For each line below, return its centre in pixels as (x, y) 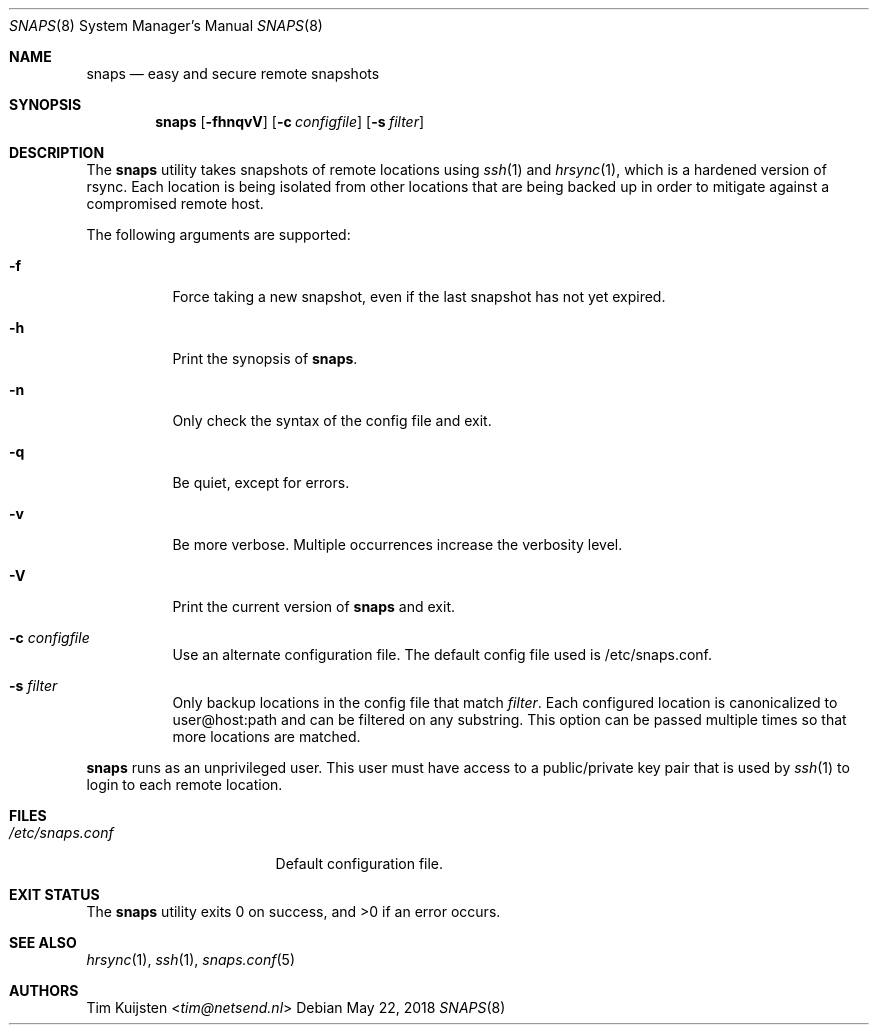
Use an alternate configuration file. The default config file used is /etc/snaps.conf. (442, 654)
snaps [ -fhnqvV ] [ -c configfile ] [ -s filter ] (290, 121)
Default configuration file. (359, 863)
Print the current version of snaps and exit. (313, 606)
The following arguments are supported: (218, 234)
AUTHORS (44, 990)
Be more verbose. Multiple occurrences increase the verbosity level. (397, 544)
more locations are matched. (266, 736)
